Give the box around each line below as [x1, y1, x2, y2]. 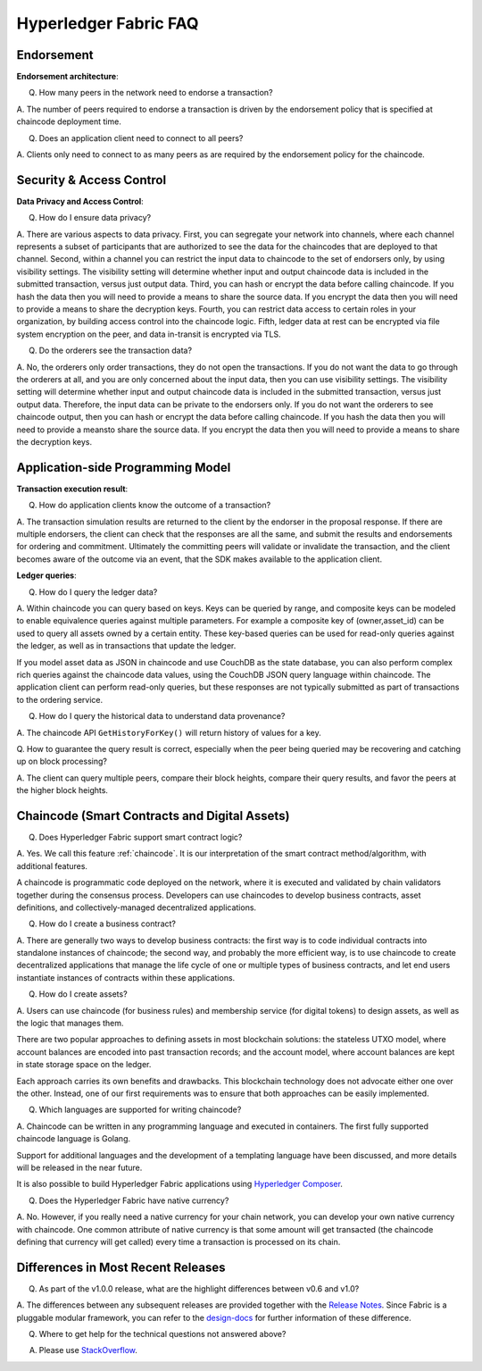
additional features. [16, 860, 88, 871]
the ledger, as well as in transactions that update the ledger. [16, 640, 237, 651]
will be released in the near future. [16, 1162, 143, 1173]
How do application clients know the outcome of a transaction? [38, 500, 271, 511]
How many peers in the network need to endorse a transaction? [38, 88, 273, 98]
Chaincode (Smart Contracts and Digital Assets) [16, 808, 290, 823]
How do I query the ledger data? [38, 586, 158, 598]
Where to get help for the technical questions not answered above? [38, 1328, 287, 1339]
